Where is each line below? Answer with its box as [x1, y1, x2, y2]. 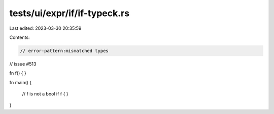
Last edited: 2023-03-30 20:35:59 [9, 25, 82, 31]
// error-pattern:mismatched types [20, 48, 109, 53]
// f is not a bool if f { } [22, 91, 68, 97]
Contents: [9, 34, 30, 40]
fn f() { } [9, 70, 26, 76]
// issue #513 [9, 61, 37, 67]
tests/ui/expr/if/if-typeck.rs [9, 8, 129, 19]
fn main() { [9, 79, 32, 85]
